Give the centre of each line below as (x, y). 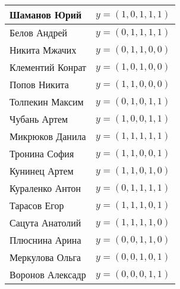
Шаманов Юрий (46, 15)
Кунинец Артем (42, 171)
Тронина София (42, 153)
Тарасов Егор (37, 205)
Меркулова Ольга (45, 257)
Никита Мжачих (43, 50)
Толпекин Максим (47, 102)
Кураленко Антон (45, 188)
